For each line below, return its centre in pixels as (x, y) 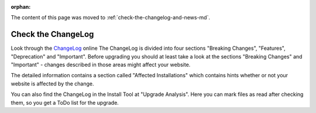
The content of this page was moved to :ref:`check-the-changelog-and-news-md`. (111, 18)
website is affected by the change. (52, 83)
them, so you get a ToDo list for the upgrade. (65, 102)
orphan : (21, 7)
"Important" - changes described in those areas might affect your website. (101, 65)
